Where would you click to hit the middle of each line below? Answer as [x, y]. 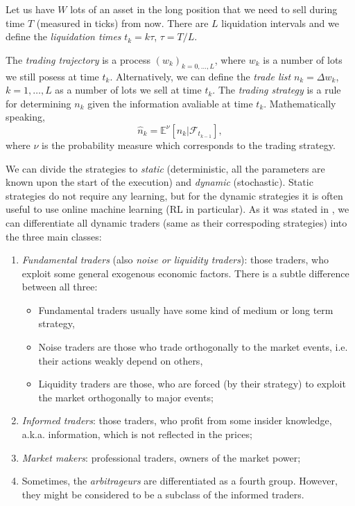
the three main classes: [54, 236]
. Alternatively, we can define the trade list [200, 76]
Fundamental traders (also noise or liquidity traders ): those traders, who [175, 260]
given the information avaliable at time [170, 103]
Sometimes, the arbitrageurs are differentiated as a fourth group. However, [180, 481]
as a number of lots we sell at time [128, 90]
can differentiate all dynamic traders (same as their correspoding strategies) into [176, 222]
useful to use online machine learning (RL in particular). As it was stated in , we [177, 209]
